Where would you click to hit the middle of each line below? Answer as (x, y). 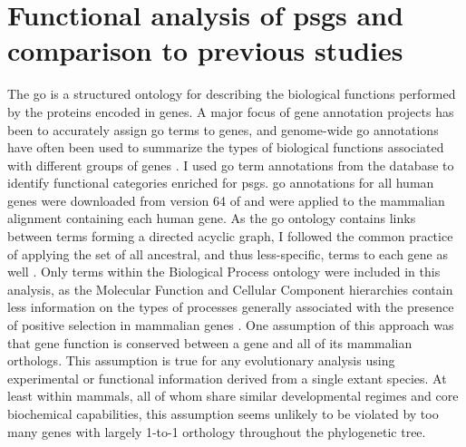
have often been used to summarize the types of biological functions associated (226, 147)
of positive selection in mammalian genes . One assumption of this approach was (231, 325)
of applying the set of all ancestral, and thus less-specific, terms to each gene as (228, 253)
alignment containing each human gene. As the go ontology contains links (212, 218)
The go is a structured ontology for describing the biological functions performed (232, 94)
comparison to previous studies (205, 50)
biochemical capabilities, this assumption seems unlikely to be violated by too (223, 413)
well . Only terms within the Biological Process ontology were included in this (224, 272)
